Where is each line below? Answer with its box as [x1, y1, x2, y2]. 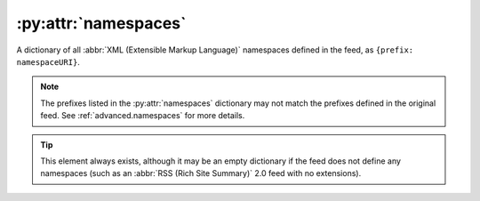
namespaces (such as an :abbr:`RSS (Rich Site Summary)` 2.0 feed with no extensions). [40, 168, 362, 179]
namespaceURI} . [16, 56, 80, 67]
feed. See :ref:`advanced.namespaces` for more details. [40, 110, 245, 121]
